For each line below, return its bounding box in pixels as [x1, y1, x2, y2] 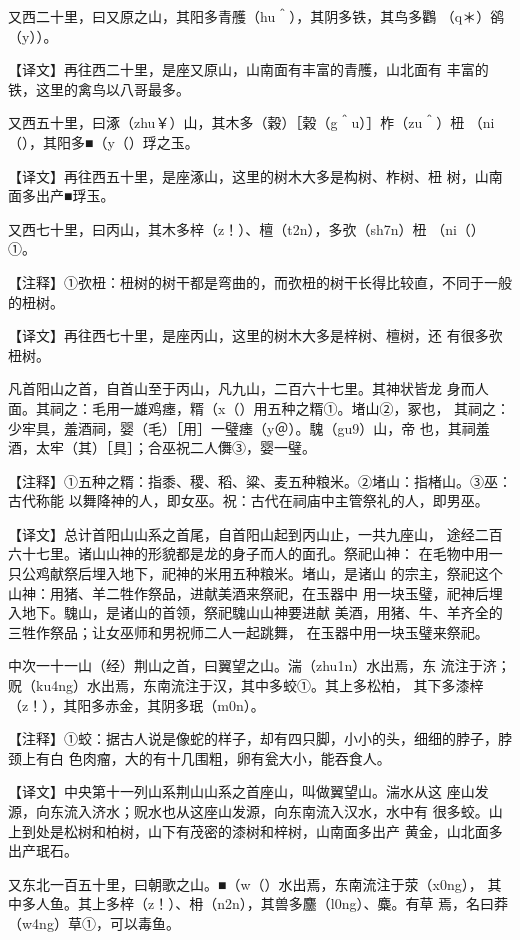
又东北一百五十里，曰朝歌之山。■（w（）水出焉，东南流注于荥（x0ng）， [8, 873, 483, 894]
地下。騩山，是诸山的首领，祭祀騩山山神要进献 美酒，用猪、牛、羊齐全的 [21, 602, 503, 623]
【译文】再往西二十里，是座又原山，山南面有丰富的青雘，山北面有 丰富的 [8, 59, 489, 80]
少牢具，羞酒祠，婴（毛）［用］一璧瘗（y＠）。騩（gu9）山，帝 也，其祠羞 [8, 417, 490, 438]
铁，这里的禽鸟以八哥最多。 [8, 78, 190, 99]
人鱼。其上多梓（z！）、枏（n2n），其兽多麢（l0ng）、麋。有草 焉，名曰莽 [35, 893, 509, 914]
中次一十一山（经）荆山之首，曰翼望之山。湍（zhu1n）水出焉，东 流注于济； [8, 655, 511, 676]
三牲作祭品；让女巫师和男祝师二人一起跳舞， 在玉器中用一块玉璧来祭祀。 [8, 621, 489, 642]
